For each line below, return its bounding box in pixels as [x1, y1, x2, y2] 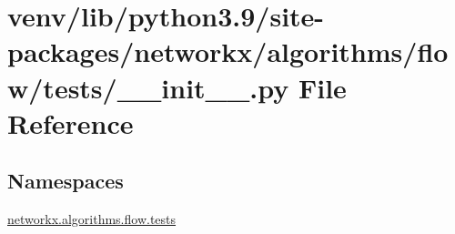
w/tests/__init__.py [7, 68, 289, 106]
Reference [7, 104, 134, 141]
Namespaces [7, 167, 124, 195]
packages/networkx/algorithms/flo [7, 33, 449, 70]
